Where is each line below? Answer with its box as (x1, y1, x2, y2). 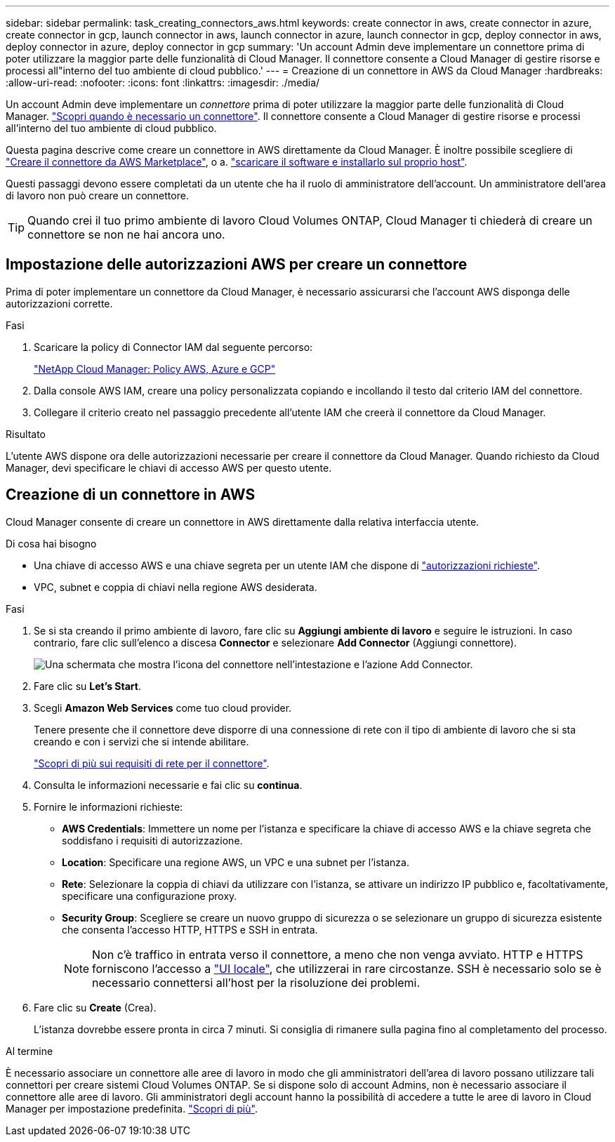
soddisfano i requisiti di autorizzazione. (62, 834, 243, 846)
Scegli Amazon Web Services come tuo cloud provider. (34, 701, 292, 714)
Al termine (6, 1044, 53, 1057)
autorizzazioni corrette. (6, 297, 113, 310)
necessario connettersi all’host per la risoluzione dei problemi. (92, 975, 421, 990)
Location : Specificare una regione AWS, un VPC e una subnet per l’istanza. (62, 856, 409, 868)
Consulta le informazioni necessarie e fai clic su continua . (34, 778, 303, 791)
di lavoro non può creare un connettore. (6, 190, 189, 201)
